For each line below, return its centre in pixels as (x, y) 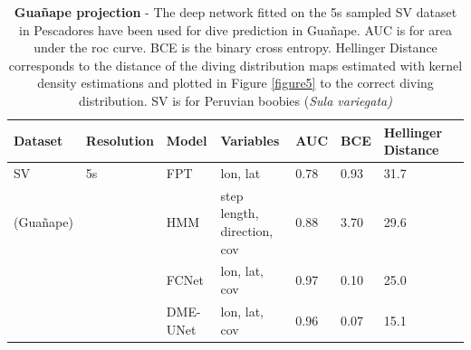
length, (240, 213)
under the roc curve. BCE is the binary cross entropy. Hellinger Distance (235, 47)
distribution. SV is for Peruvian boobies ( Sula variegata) (235, 100)
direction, (247, 231)
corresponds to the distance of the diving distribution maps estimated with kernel (235, 65)
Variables (250, 141)
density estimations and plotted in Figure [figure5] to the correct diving (235, 83)
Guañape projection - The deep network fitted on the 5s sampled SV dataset (235, 12)
